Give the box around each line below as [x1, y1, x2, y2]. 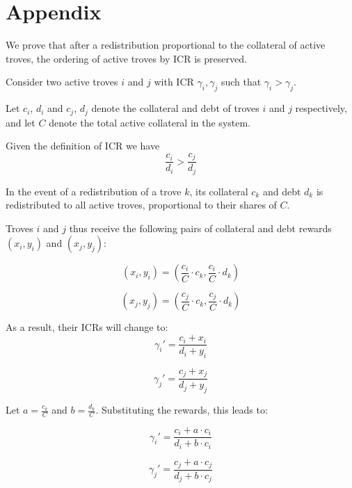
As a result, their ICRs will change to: [6, 320, 168, 334]
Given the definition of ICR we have [6, 138, 160, 153]
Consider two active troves [6, 74, 118, 89]
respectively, [295, 101, 347, 115]
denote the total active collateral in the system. [49, 115, 251, 129]
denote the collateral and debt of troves [91, 101, 259, 115]
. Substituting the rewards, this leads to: [95, 402, 268, 417]
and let [6, 115, 35, 129]
